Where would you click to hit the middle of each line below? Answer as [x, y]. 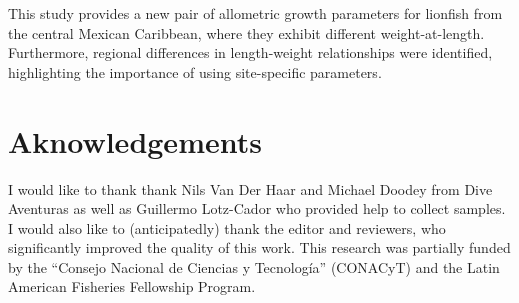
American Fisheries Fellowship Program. [132, 286]
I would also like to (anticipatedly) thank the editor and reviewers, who [227, 227]
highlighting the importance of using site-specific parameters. [195, 71]
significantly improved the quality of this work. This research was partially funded [259, 247]
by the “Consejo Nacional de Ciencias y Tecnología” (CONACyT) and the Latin [254, 266]
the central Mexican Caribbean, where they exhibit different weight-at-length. [246, 32]
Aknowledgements [135, 140]
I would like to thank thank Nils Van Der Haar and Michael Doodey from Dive [250, 188]
